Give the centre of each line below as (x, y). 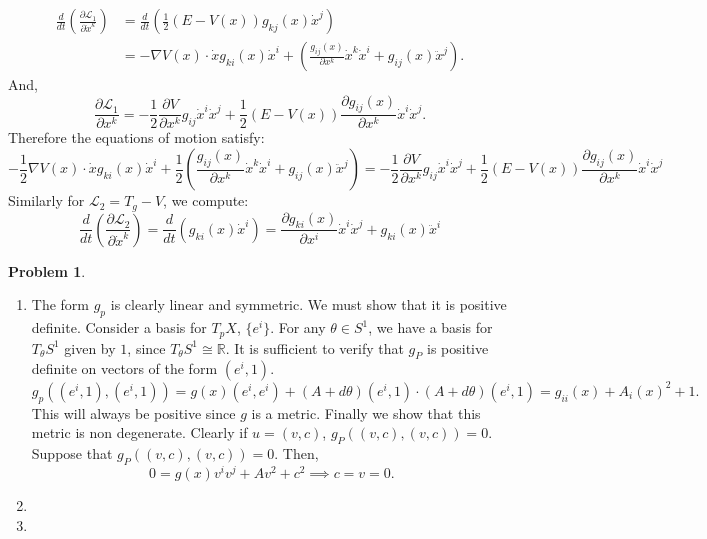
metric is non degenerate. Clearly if (139, 432)
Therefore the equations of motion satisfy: (136, 137)
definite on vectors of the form (124, 368)
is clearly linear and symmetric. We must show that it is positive (308, 304)
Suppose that (72, 453)
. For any (298, 327)
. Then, (296, 453)
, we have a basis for (430, 327)
